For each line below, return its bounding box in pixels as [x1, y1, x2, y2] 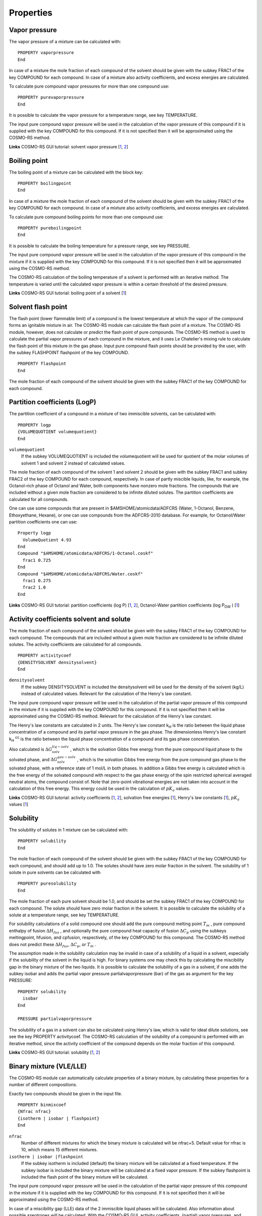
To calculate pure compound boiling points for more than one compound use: [9, 214, 164, 220]
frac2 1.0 [22, 585, 46, 590]
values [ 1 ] [9, 802, 29, 807]
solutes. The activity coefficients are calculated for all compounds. [9, 641, 143, 647]
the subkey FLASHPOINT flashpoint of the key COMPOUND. [9, 349, 129, 355]
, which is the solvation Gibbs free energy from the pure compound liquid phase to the [70, 746, 243, 752]
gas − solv [57, 754, 76, 759]
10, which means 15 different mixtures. [21, 1147, 98, 1153]
